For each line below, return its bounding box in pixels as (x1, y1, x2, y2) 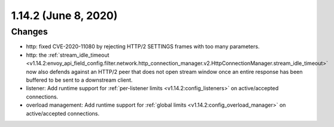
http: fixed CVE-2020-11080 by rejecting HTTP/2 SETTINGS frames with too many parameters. (26, 43, 260, 50)
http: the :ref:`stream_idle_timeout (26, 51, 110, 58)
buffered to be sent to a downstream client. (26, 76, 133, 83)
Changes (11, 26, 48, 37)
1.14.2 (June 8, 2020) (11, 9, 118, 22)
